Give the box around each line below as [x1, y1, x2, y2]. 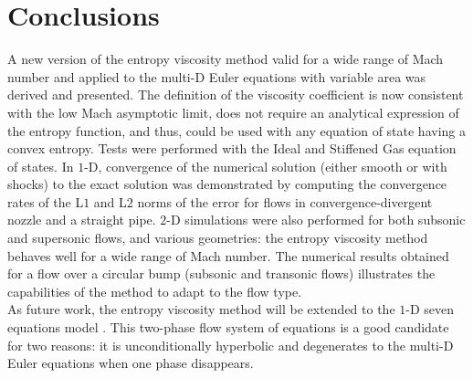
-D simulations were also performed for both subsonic [166, 210, 466, 229]
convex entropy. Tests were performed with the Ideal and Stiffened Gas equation [7, 139, 457, 158]
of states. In [7, 156, 74, 175]
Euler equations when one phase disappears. [7, 353, 254, 373]
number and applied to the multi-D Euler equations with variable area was [7, 67, 426, 86]
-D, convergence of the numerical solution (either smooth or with [84, 156, 447, 175]
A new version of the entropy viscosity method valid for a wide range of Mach [7, 49, 444, 68]
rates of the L [7, 192, 84, 211]
